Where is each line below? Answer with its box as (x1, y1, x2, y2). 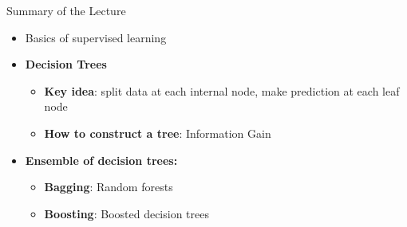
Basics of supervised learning (25, 29, 167, 45)
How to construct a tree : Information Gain (44, 124, 271, 141)
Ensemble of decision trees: (25, 151, 178, 168)
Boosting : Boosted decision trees (44, 205, 209, 221)
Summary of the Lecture (6, 2, 126, 18)
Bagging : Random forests (44, 178, 173, 195)
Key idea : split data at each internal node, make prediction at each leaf (44, 82, 400, 99)
